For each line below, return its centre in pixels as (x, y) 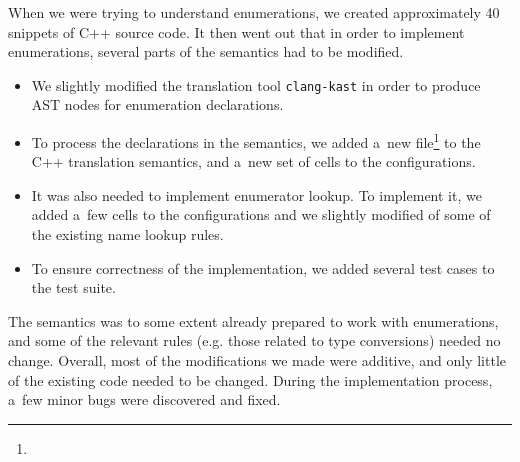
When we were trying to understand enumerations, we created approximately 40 (254, 12)
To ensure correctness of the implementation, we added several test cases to (263, 267)
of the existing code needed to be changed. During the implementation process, (250, 379)
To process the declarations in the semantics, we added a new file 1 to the (256, 140)
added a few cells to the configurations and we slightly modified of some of (261, 214)
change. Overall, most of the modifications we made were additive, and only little (257, 360)
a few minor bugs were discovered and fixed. (144, 399)
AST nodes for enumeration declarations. (157, 104)
